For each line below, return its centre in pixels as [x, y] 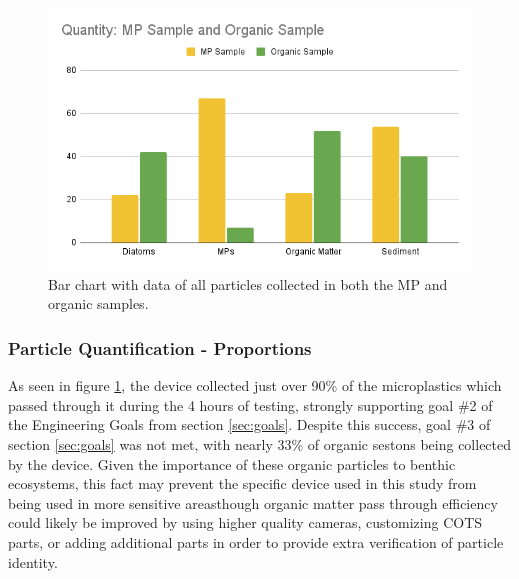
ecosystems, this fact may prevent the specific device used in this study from [242, 483]
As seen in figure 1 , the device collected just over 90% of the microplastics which [255, 385]
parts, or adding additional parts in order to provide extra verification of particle [256, 541]
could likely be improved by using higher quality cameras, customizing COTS [245, 522]
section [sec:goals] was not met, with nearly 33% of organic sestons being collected [260, 443]
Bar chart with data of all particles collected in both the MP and [248, 283]
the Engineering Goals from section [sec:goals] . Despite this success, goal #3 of [249, 424]
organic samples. [98, 303]
